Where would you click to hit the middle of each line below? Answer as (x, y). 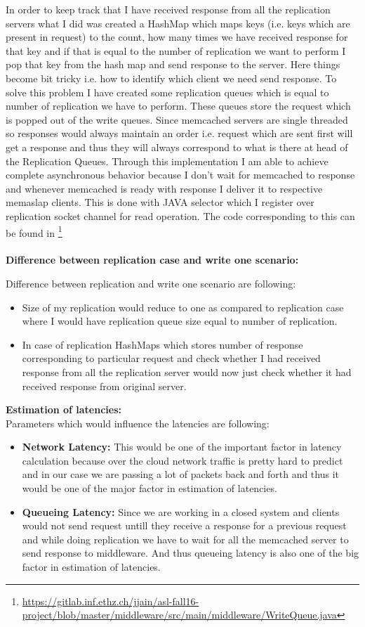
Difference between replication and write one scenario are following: (151, 283)
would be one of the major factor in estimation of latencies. (150, 488)
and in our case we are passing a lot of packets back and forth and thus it (181, 474)
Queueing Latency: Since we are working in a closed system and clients (181, 511)
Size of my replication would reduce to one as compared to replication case (183, 307)
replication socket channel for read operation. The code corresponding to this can (180, 215)
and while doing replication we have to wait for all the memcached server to (185, 539)
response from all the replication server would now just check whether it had (187, 371)
